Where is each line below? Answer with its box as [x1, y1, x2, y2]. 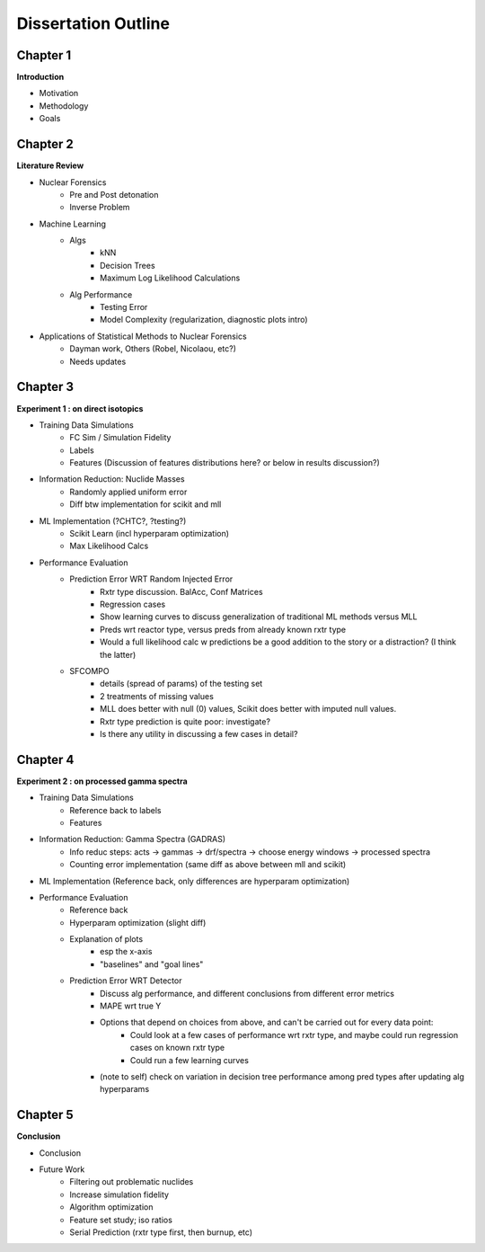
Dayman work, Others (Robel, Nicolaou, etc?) [69, 343, 237, 354]
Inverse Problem [69, 202, 130, 213]
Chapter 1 [16, 48, 72, 63]
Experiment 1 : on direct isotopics [16, 403, 144, 413]
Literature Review [16, 160, 84, 171]
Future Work [39, 1164, 85, 1175]
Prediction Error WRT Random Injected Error [69, 573, 234, 584]
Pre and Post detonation [69, 189, 159, 200]
